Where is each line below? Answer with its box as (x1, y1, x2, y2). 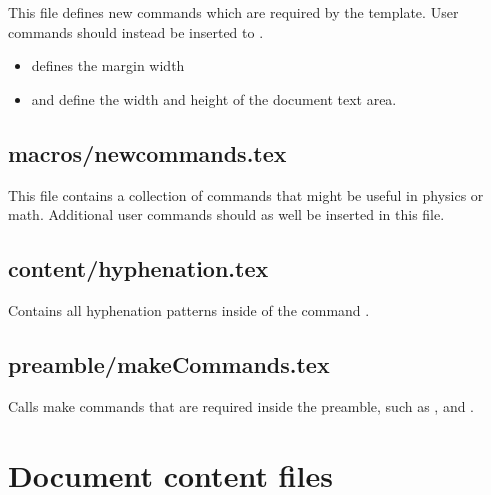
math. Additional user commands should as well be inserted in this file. (8, 204, 445, 225)
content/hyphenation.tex (8, 253, 269, 284)
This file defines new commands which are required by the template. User (8, 2, 459, 22)
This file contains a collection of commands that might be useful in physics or (8, 184, 484, 205)
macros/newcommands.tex (8, 137, 287, 168)
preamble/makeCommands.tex (8, 348, 330, 379)
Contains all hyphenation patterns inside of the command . (8, 299, 370, 320)
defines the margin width (31, 55, 185, 76)
